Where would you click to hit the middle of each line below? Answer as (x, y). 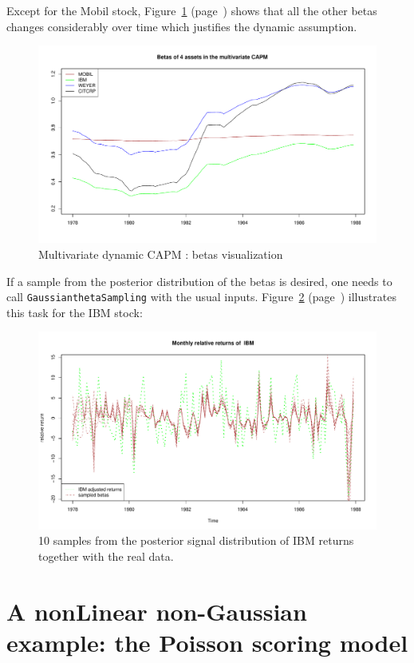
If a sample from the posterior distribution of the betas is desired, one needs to (199, 281)
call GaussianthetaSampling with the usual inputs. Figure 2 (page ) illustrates (201, 297)
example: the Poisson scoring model (207, 642)
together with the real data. (106, 556)
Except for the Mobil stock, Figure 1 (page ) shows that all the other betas (192, 10)
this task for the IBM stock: (75, 312)
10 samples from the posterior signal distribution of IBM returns (196, 540)
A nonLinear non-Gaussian (157, 611)
